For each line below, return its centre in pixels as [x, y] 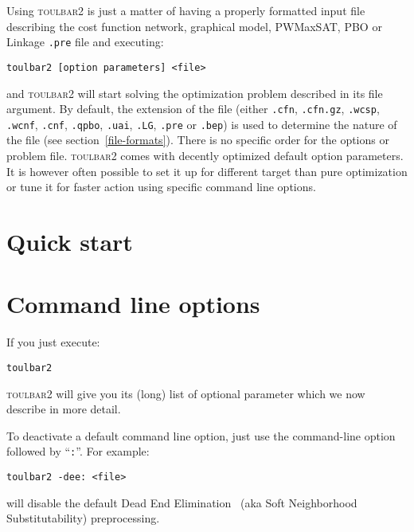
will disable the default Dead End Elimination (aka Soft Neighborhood [182, 502]
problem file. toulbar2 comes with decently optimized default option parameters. [205, 155]
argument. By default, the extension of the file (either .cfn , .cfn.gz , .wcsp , [193, 109]
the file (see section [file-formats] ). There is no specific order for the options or [198, 140]
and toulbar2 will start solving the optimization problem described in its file [195, 93]
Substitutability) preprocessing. [83, 518]
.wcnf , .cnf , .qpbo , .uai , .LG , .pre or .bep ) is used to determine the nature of [202, 124]
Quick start [70, 241]
